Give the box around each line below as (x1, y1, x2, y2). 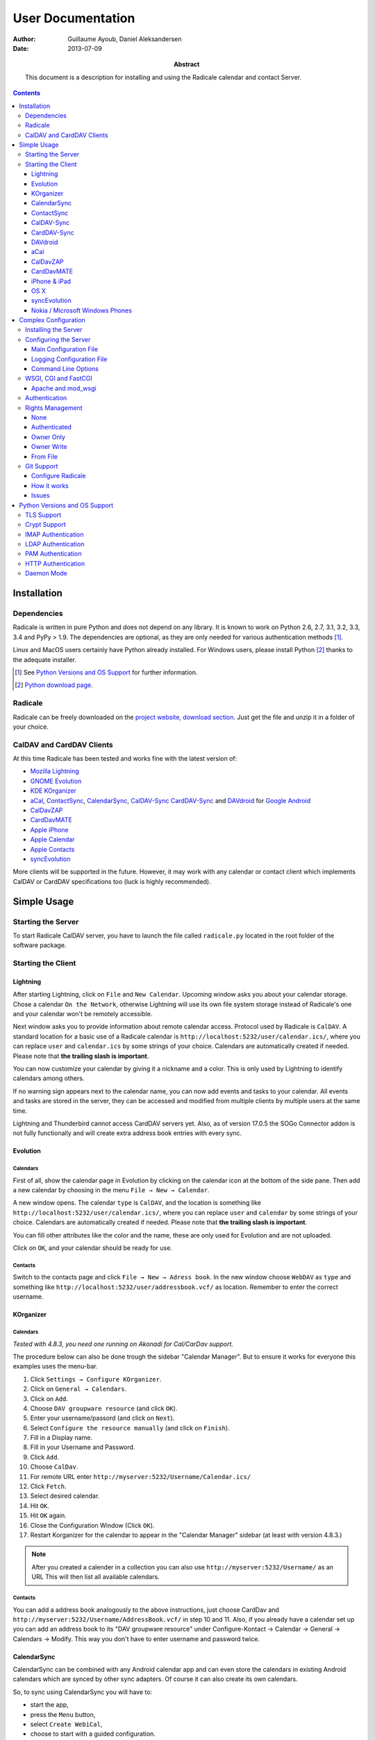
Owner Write (31, 443, 67, 451)
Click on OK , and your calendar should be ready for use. (12, 1244, 173, 1252)
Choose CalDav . (30, 1462, 78, 1471)
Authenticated (31, 423, 72, 432)
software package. (12, 941, 67, 949)
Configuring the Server (25, 335, 91, 344)
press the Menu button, (30, 1710, 96, 1718)
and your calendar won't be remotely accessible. (12, 1010, 153, 1018)
